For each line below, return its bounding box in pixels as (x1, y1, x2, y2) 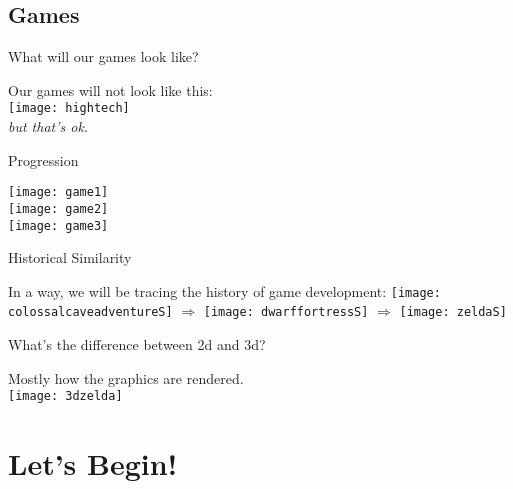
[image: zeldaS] (399, 305, 507, 320)
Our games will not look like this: (8, 79, 213, 100)
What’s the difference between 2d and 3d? (8, 334, 266, 355)
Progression (8, 149, 79, 170)
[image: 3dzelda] (8, 389, 123, 404)
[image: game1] (8, 185, 109, 200)
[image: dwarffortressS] (203, 305, 369, 320)
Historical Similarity (8, 247, 132, 268)
